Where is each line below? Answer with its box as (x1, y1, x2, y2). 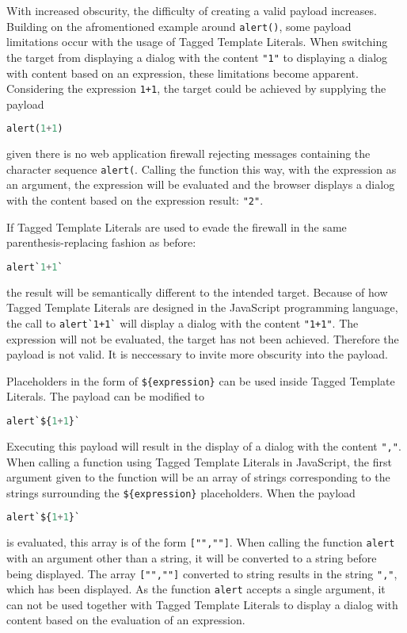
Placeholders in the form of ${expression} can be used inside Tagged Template (6, 372, 395, 389)
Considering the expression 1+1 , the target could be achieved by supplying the (6, 80, 386, 97)
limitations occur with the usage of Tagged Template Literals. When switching (6, 33, 388, 50)
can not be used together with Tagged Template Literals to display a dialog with (6, 596, 398, 612)
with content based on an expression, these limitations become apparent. (6, 64, 359, 81)
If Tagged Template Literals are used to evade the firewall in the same (6, 218, 347, 235)
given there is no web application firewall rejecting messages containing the (6, 145, 371, 162)
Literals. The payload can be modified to (6, 388, 204, 405)
